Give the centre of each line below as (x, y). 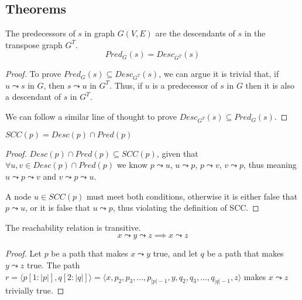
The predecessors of (40, 33)
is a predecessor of (185, 85)
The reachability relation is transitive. (73, 227)
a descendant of (33, 97)
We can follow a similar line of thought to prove (91, 117)
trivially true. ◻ (35, 290)
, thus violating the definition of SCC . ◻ (186, 208)
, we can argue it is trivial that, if (219, 74)
